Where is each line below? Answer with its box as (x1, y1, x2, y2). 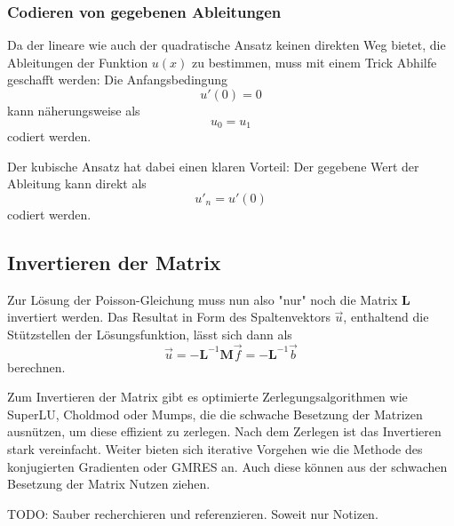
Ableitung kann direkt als (7, 174, 147, 193)
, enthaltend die (343, 307, 429, 326)
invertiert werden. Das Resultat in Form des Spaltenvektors (7, 307, 331, 326)
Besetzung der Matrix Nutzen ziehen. (7, 474, 211, 493)
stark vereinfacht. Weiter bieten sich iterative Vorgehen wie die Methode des (7, 440, 423, 458)
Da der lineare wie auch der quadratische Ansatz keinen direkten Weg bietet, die (7, 36, 446, 54)
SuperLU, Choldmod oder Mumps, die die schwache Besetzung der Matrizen (7, 404, 423, 423)
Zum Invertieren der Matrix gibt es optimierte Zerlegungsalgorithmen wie (7, 387, 408, 406)
